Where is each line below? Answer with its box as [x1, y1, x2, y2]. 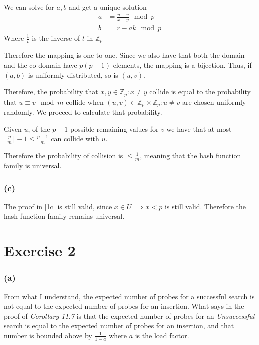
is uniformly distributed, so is [28, 69, 118, 80]
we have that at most [166, 123, 232, 134]
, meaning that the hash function [140, 150, 241, 161]
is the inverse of [32, 33, 80, 43]
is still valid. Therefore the [164, 201, 246, 211]
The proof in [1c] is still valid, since [4, 201, 112, 211]
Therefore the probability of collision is [4, 150, 123, 161]
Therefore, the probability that [4, 86, 98, 97]
